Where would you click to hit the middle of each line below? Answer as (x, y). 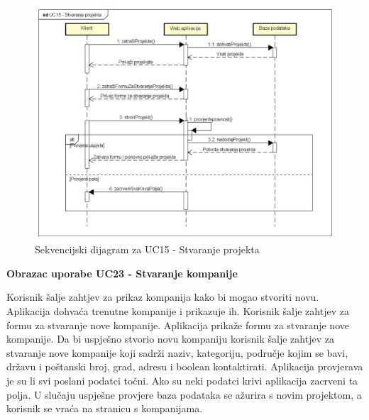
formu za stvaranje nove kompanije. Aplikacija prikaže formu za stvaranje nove (178, 325)
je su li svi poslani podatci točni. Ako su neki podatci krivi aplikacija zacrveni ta (182, 380)
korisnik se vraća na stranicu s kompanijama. (105, 408)
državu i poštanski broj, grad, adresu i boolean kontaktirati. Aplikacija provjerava (185, 366)
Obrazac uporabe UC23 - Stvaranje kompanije (122, 273)
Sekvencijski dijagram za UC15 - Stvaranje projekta (147, 249)
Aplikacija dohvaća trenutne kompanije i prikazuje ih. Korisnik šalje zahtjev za (178, 310)
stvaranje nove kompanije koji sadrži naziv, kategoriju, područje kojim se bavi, (177, 352)
